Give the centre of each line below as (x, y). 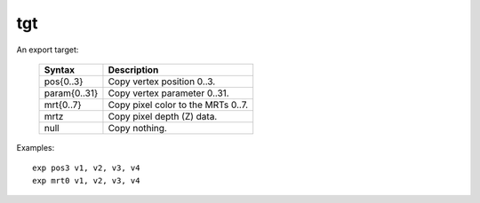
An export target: (48, 50)
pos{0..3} (64, 82)
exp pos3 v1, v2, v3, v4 (86, 168)
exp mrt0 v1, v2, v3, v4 (86, 180)
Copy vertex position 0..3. (162, 82)
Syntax (60, 69)
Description (133, 69)
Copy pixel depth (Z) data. (163, 116)
